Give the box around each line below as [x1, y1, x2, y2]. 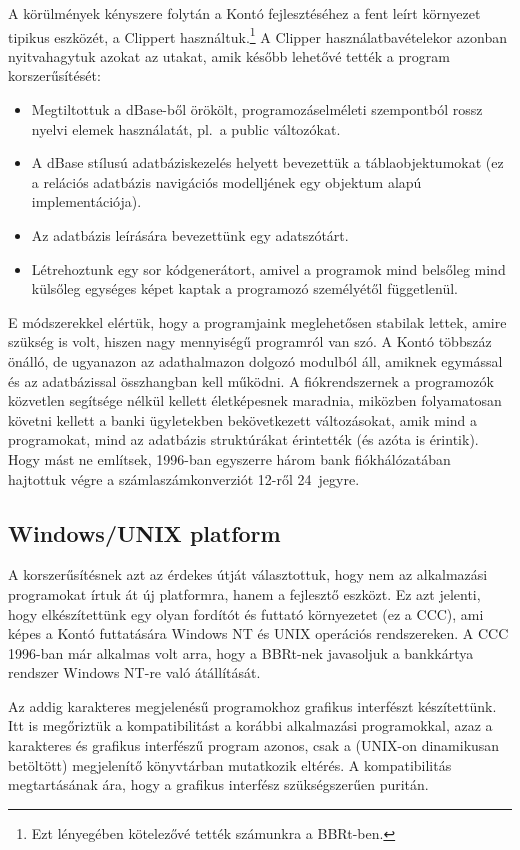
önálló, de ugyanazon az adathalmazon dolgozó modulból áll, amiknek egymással [8, 350, 503, 371]
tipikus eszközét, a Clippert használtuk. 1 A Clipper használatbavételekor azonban [8, 23, 508, 47]
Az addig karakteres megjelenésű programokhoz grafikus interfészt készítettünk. [8, 695, 497, 716]
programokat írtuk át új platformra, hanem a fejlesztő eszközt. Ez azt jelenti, [8, 583, 481, 604]
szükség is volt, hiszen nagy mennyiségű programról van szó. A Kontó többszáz [8, 331, 492, 352]
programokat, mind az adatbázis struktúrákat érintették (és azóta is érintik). [8, 429, 479, 450]
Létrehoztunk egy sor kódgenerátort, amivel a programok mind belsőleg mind [31, 258, 506, 279]
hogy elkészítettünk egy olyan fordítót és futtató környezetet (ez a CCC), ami [8, 603, 484, 624]
